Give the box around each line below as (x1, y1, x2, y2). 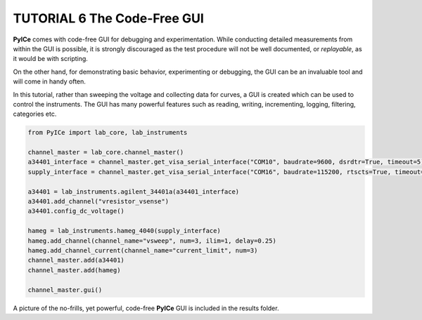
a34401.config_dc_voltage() (27, 207, 124, 215)
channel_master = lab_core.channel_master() (27, 148, 184, 156)
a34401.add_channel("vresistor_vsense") (27, 197, 169, 205)
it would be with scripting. (13, 55, 88, 63)
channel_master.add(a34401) (27, 256, 124, 265)
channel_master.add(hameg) (27, 266, 121, 274)
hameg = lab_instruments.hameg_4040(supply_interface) (27, 227, 221, 235)
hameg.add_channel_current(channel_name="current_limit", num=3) (27, 246, 258, 254)
